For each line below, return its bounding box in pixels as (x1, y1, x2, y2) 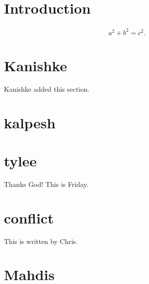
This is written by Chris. (4, 236, 78, 246)
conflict (4, 207, 54, 227)
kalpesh (4, 112, 56, 132)
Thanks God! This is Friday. (4, 179, 88, 189)
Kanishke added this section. (4, 83, 90, 94)
